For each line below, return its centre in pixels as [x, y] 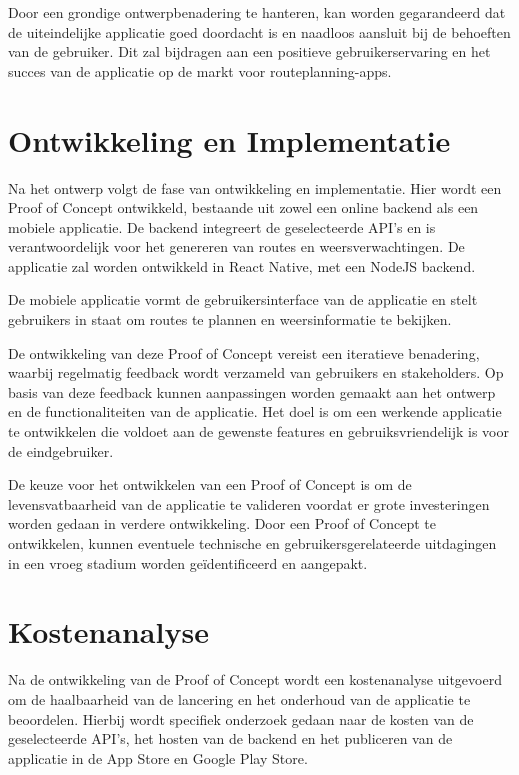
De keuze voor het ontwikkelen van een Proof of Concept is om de [210, 484]
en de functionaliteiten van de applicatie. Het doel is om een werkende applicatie [255, 411]
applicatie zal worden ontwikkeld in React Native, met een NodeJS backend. [242, 265]
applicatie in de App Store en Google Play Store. [158, 757]
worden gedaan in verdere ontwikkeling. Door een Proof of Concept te [222, 523]
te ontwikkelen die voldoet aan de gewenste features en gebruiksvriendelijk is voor [258, 431]
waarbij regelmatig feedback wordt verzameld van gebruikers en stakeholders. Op [256, 372]
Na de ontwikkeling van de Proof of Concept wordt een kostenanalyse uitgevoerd [255, 679]
